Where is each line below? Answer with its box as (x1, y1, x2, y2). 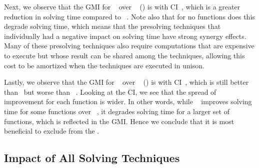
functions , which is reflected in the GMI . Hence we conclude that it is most (4, 116, 234, 126)
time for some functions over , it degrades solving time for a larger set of (4, 106, 229, 116)
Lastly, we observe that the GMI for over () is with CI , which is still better (4, 77, 249, 87)
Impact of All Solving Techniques (4, 150, 180, 166)
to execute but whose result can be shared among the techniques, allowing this (4, 50, 245, 60)
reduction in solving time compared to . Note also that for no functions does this (4, 11, 255, 21)
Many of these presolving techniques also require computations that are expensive (4, 40, 254, 51)
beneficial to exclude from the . (4, 126, 99, 136)
